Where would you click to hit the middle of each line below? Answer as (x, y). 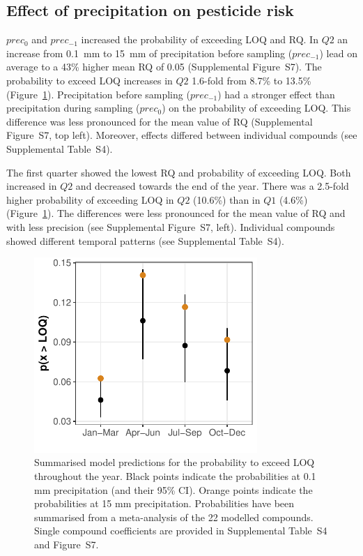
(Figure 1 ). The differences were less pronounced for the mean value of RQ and (176, 213)
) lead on (338, 53)
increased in (32, 186)
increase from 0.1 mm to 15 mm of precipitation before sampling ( (149, 53)
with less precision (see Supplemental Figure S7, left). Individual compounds (171, 226)
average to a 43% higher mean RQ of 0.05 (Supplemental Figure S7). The (164, 67)
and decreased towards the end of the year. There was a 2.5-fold (212, 186)
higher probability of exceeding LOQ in (90, 199)
